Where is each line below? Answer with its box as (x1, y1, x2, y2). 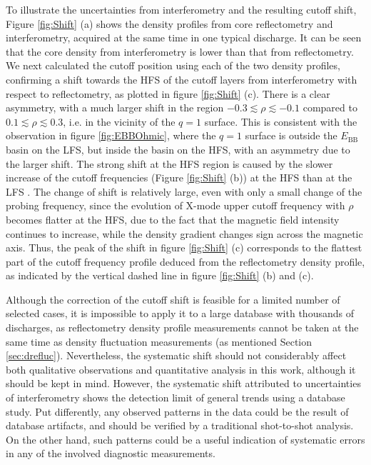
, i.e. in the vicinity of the (63, 114, 176, 129)
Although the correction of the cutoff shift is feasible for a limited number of (6, 291, 340, 306)
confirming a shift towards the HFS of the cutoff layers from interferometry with (6, 71, 357, 86)
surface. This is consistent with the (204, 114, 357, 129)
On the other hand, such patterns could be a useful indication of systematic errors (6, 431, 365, 446)
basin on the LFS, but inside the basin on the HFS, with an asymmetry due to (6, 141, 350, 156)
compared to (303, 100, 357, 115)
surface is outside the (245, 128, 337, 143)
